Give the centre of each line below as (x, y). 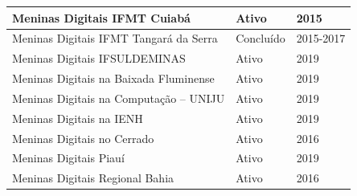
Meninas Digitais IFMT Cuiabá (101, 17)
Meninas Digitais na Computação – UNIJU (119, 98)
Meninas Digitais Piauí (68, 158)
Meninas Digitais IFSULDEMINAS (99, 58)
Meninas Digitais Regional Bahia (93, 178)
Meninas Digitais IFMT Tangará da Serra (115, 38)
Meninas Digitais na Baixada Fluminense (113, 78)
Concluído (261, 38)
